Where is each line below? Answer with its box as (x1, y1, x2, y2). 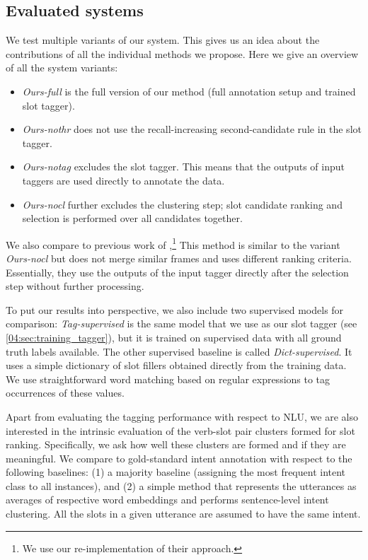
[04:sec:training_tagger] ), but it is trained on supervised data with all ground (6, 329, 342, 344)
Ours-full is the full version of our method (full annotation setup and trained (22, 83, 356, 98)
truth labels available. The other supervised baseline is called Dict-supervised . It (6, 344, 352, 358)
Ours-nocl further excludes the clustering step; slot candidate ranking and (22, 197, 343, 211)
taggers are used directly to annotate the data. (22, 173, 225, 187)
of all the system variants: (6, 60, 118, 75)
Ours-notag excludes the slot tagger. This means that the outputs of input (22, 159, 345, 174)
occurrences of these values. (6, 385, 125, 400)
